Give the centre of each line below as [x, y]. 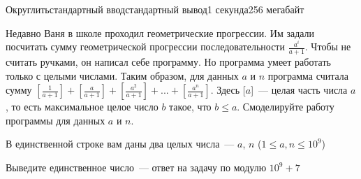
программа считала [308, 75]
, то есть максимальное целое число [82, 107]
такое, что [190, 107]
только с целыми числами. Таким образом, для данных [122, 75]
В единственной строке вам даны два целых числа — [120, 144]
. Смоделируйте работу [286, 107]
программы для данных [56, 120]
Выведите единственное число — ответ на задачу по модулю [136, 167]
